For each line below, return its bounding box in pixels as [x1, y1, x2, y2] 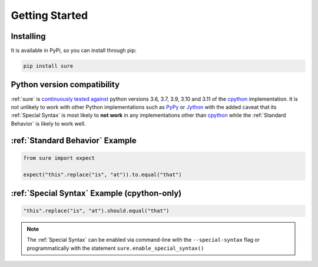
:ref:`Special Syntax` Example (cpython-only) [11, 188, 182, 198]
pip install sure [23, 62, 74, 70]
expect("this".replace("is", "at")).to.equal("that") [23, 171, 182, 178]
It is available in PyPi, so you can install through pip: [11, 47, 137, 54]
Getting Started [11, 9, 88, 22]
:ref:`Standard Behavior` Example [11, 136, 137, 146]
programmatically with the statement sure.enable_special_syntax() [26, 245, 204, 252]
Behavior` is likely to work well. [11, 120, 86, 127]
